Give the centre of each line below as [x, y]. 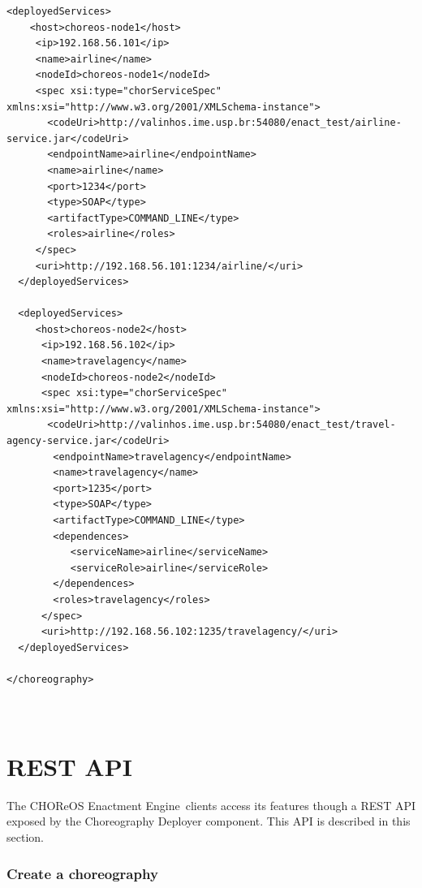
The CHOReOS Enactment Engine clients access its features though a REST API [211, 805]
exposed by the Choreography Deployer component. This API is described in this [209, 821]
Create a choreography [82, 873]
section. [25, 837]
